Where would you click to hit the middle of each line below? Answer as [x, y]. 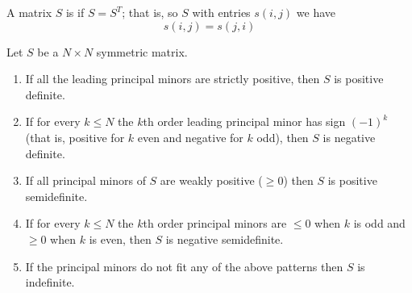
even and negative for [190, 137]
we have [316, 12]
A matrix [29, 12]
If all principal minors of [85, 180]
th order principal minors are [215, 223]
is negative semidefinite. [225, 239]
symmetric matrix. [142, 51]
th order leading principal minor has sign [244, 121]
